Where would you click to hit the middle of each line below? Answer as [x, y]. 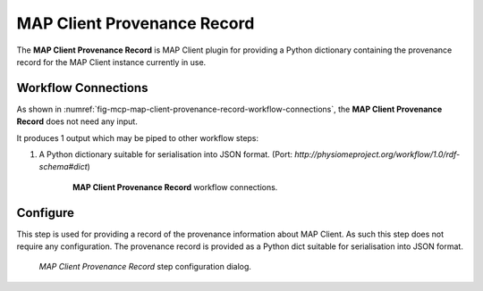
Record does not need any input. [77, 121]
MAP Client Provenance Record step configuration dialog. [145, 267]
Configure [46, 213]
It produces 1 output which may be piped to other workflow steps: [138, 137]
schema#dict [64, 167]
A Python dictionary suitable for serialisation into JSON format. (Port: [166, 154]
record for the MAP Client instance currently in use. [111, 62]
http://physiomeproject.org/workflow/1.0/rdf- [377, 154]
